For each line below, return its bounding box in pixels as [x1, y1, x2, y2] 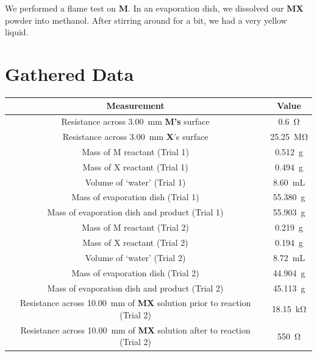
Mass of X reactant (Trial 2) [82, 236, 188, 248]
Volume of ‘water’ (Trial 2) [85, 251, 186, 264]
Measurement [106, 99, 165, 112]
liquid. [5, 26, 29, 38]
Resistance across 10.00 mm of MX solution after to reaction [20, 323, 251, 336]
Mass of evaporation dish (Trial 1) [71, 190, 199, 203]
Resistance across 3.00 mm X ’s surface [62, 130, 208, 143]
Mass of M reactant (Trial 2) [82, 221, 189, 234]
